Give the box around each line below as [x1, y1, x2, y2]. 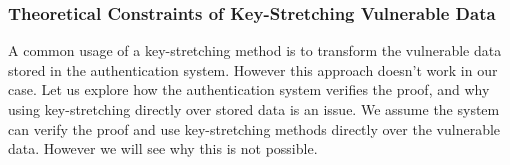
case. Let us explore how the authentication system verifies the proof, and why [8, 79, 490, 100]
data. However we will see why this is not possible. [8, 138, 318, 159]
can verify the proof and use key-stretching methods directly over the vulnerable [8, 118, 501, 139]
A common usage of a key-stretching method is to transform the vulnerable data [8, 40, 502, 61]
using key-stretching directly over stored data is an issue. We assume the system [8, 99, 500, 119]
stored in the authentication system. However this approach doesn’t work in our [8, 59, 498, 80]
